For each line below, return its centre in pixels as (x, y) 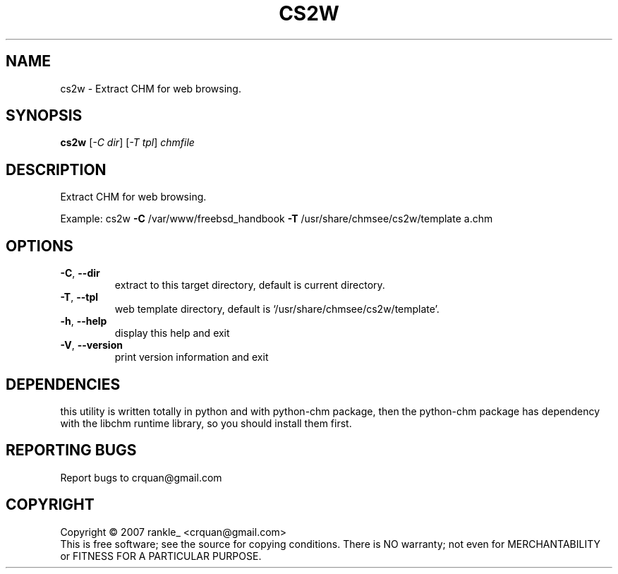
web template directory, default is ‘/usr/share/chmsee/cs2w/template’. (277, 309)
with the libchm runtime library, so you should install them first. (206, 423)
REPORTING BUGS (71, 450)
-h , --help (84, 321)
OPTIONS (40, 246)
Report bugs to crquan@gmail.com (141, 477)
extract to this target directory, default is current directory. (250, 285)
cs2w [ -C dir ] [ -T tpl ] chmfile (127, 143)
